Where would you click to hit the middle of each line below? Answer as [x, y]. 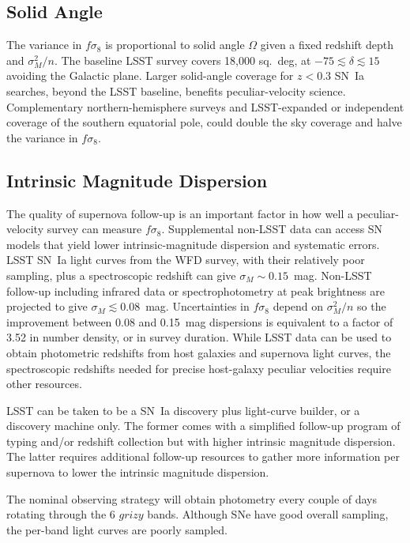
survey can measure [94, 229]
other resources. [44, 384]
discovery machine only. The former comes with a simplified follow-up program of [203, 426]
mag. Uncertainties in [197, 306]
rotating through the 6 [61, 514]
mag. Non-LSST [333, 275]
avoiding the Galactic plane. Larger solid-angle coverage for [150, 75]
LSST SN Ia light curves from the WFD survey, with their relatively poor [186, 260]
